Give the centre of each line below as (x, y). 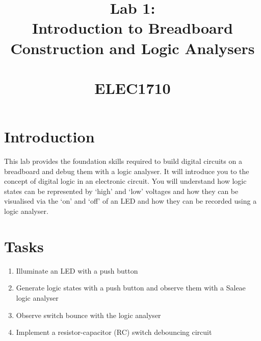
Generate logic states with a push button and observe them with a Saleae (131, 288)
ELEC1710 (133, 88)
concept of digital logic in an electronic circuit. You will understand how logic (125, 181)
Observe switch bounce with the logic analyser (88, 315)
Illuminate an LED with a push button (77, 270)
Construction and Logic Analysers (133, 48)
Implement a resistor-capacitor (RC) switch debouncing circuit (114, 332)
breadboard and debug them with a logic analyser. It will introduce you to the (127, 171)
